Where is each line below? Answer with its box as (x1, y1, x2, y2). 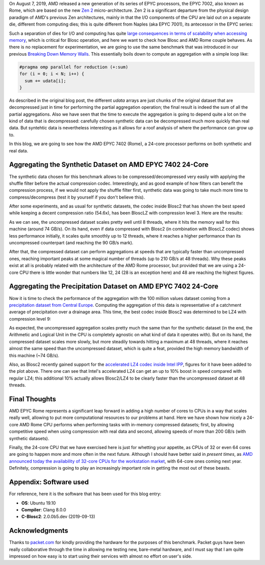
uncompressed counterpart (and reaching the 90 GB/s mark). (9, 240, 133, 246)
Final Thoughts (9, 395, 56, 403)
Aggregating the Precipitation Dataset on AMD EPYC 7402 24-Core (9, 282, 218, 291)
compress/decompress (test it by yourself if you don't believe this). (9, 194, 145, 200)
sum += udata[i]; (25, 78, 66, 84)
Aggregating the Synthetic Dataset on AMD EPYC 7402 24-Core (9, 160, 209, 169)
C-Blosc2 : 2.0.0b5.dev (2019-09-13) (21, 514, 96, 520)
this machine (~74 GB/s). (9, 352, 60, 358)
